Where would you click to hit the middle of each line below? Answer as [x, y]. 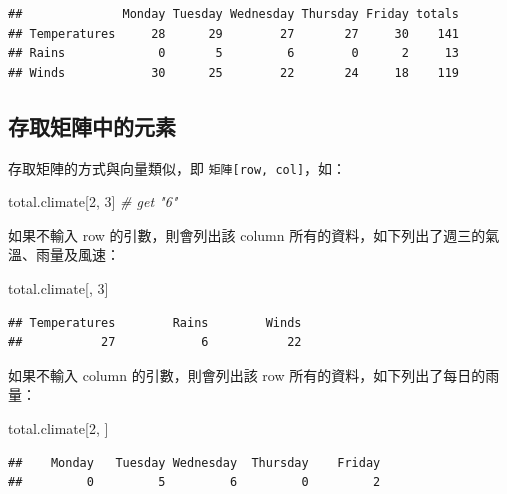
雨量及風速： [77, 254]
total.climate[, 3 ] [58, 288]
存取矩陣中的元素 [92, 125]
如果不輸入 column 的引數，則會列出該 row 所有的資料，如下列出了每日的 [247, 374]
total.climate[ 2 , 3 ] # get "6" [93, 201]
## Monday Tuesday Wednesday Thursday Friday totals [234, 14]
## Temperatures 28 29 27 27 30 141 [234, 33]
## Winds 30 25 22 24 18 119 [234, 72]
